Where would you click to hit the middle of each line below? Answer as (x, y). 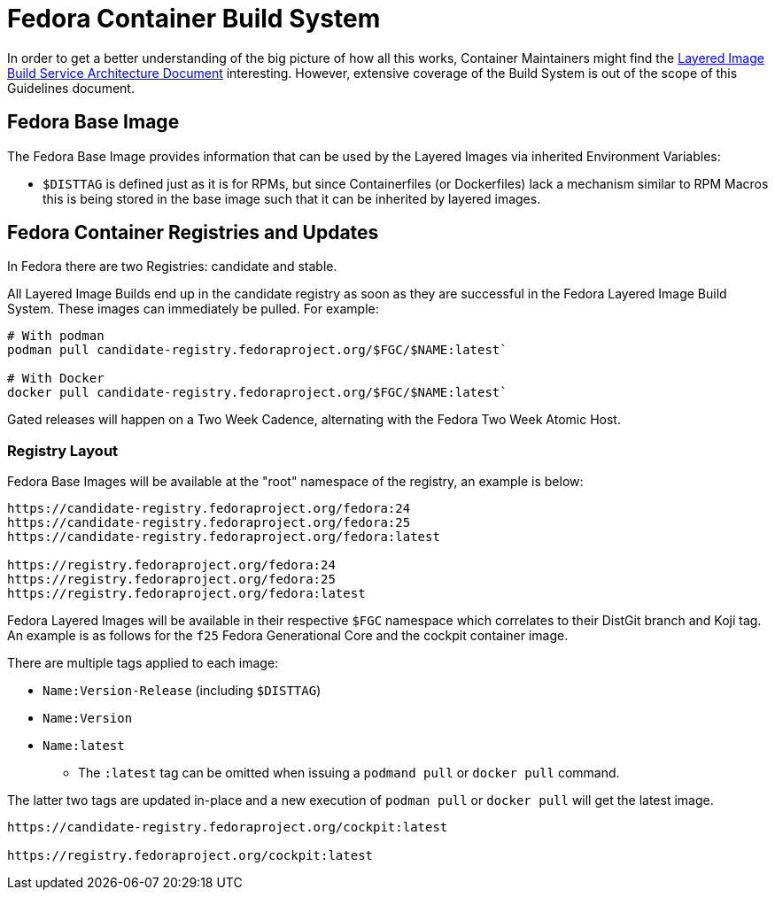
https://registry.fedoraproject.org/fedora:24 (171, 565)
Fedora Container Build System (194, 19)
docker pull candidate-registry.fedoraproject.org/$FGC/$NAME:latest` (257, 393)
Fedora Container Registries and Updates (193, 233)
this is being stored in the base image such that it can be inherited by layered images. (292, 198)
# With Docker (56, 379)
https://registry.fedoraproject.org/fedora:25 (171, 580)
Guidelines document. (71, 88)
